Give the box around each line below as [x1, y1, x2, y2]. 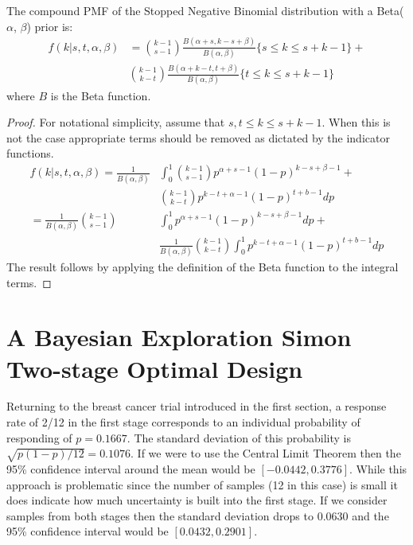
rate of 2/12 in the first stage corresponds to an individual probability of [6, 414, 360, 430]
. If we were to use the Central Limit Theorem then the [131, 445, 401, 461]
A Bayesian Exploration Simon [6, 321, 352, 353]
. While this [349, 460, 407, 477]
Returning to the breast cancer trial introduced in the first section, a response [6, 398, 387, 415]
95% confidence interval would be [6, 523, 169, 539]
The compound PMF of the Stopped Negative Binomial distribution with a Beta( [6, 2, 404, 18]
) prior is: [26, 18, 73, 34]
